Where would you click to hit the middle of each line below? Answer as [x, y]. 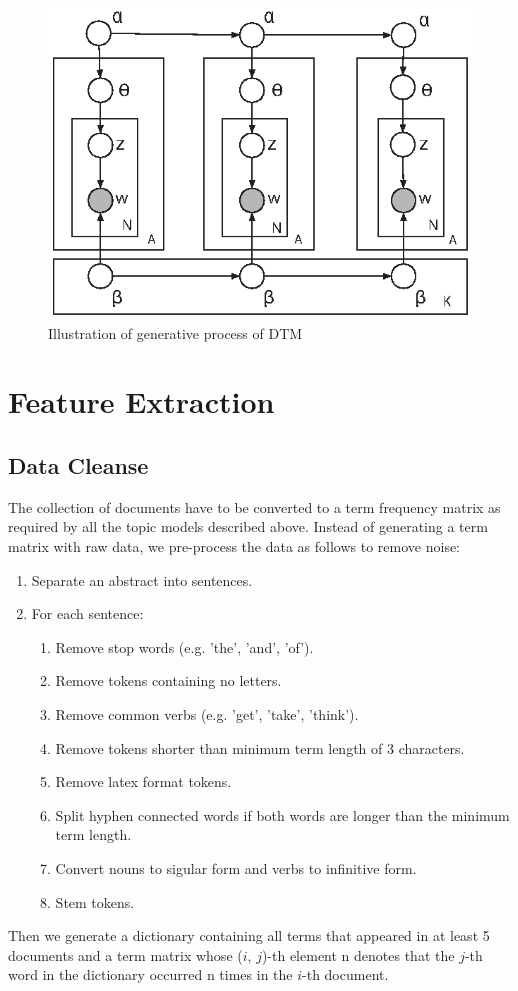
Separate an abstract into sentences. [142, 579]
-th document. [345, 974]
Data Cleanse [78, 465]
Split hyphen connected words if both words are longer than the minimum [282, 814]
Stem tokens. [95, 901]
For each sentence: [87, 613]
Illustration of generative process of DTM [175, 332]
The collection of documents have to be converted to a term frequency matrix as [254, 506]
